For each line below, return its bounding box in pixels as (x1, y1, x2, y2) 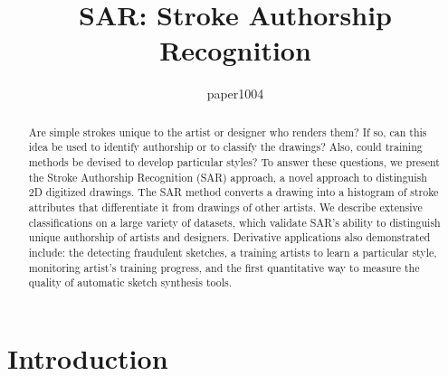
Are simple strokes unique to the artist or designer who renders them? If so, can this (28, 124, 427, 139)
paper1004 (206, 84, 264, 103)
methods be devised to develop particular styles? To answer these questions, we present (28, 155, 440, 170)
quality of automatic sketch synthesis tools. (28, 275, 233, 290)
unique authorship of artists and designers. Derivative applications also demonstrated (28, 230, 431, 245)
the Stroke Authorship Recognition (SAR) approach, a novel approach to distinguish (28, 169, 427, 184)
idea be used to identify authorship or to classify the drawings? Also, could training (28, 139, 423, 155)
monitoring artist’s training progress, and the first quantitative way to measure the (28, 259, 420, 275)
